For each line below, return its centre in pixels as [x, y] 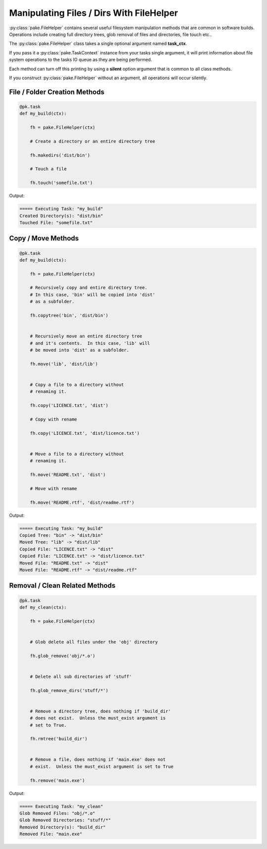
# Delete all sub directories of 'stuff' [81, 676]
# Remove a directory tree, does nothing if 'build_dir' [100, 711]
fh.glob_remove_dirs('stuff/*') [69, 690]
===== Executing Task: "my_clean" [61, 806]
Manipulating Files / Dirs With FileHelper [93, 13]
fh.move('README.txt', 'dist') [68, 475]
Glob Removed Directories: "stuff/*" [65, 820]
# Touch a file [48, 169]
